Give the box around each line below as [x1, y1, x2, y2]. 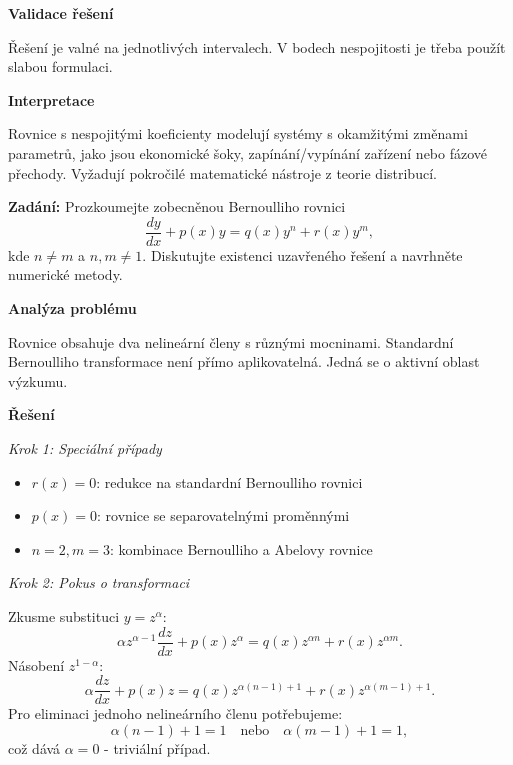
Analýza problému [8, 298, 137, 318]
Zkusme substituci [8, 605, 120, 626]
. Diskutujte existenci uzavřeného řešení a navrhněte [142, 244, 463, 265]
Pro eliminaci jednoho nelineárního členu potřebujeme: [8, 703, 343, 724]
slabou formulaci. [8, 56, 113, 77]
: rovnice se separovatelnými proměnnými [96, 505, 350, 526]
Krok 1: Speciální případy [8, 437, 162, 458]
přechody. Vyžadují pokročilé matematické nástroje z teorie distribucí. [8, 162, 437, 183]
